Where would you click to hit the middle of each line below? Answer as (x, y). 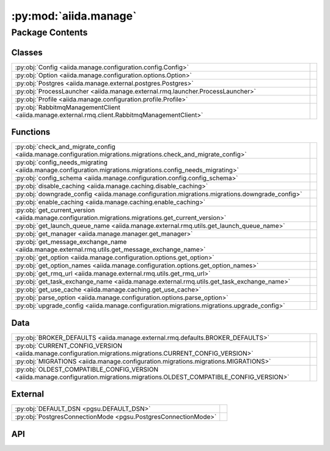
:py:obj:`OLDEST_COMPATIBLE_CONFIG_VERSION (87, 369)
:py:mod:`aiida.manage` (74, 16)
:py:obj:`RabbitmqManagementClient (68, 107)
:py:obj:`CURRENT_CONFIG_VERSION (68, 345)
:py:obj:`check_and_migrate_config (65, 147)
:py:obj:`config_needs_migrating (61, 163)
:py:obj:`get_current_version (55, 210)
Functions (31, 132)
